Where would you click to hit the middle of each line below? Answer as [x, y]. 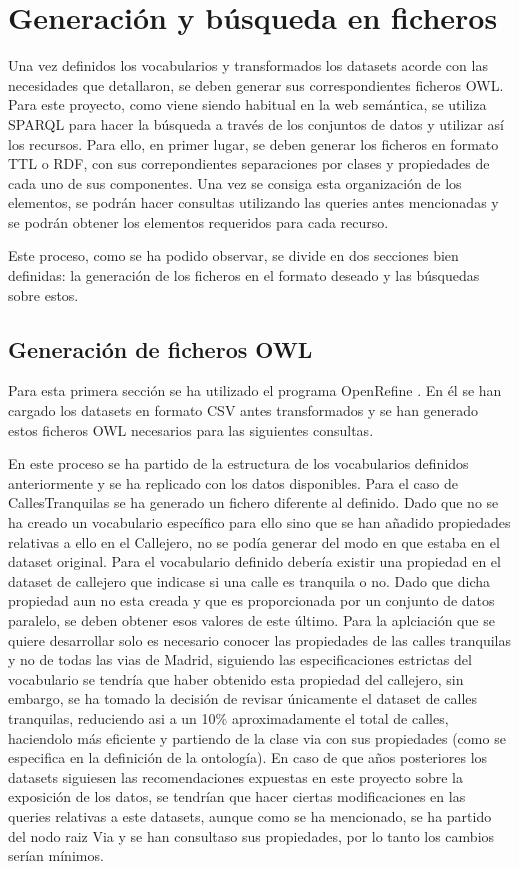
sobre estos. [43, 294]
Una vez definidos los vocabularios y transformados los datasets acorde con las [248, 65]
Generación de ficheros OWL [160, 348]
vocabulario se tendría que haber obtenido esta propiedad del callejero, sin [236, 678]
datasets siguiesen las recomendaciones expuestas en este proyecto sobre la [236, 776]
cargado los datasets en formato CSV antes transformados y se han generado [243, 410]
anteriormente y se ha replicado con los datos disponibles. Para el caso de [233, 482]
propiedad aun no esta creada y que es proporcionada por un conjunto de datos [251, 600]
